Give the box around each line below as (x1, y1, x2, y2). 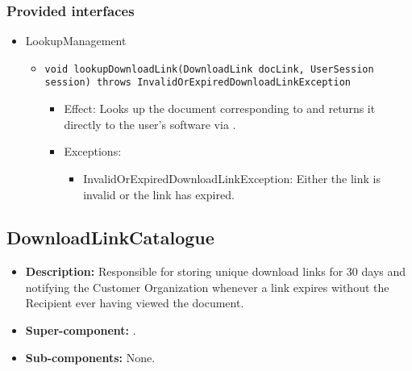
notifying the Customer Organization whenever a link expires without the (25, 278, 389, 295)
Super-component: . (25, 322, 136, 339)
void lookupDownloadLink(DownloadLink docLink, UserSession (44, 63, 374, 75)
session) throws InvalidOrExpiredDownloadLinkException (44, 77, 352, 89)
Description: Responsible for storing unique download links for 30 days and (25, 263, 406, 280)
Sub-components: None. (25, 348, 156, 365)
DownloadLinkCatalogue (6, 225, 214, 250)
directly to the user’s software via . (64, 115, 236, 132)
